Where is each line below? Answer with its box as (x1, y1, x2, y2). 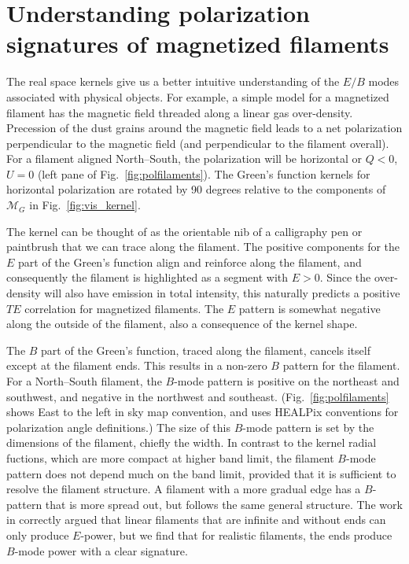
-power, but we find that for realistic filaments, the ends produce (80, 526, 392, 543)
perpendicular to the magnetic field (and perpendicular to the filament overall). (6, 135, 389, 151)
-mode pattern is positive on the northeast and (174, 373, 400, 389)
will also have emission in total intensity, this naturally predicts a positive (44, 285, 400, 301)
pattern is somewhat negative (238, 300, 381, 316)
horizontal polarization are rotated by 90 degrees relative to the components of (6, 181, 386, 197)
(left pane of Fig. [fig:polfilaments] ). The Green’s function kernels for (37, 165, 370, 182)
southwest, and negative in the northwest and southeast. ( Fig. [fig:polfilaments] (6, 388, 389, 404)
